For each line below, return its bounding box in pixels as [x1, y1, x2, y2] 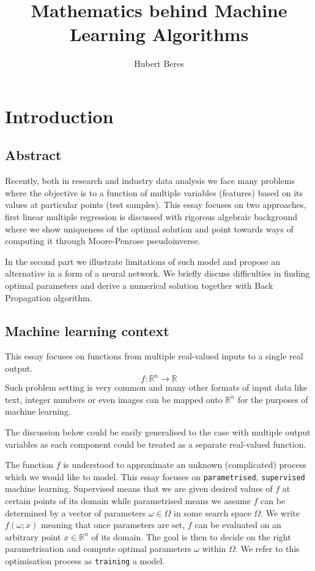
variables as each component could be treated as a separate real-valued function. [5, 437, 306, 450]
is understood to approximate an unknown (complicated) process [63, 458, 306, 471]
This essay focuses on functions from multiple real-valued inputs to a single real [5, 350, 303, 362]
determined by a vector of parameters [5, 506, 146, 519]
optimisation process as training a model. [5, 554, 165, 567]
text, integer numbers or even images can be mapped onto [5, 393, 223, 405]
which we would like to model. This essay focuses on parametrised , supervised [5, 470, 305, 483]
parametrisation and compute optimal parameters [5, 542, 191, 555]
